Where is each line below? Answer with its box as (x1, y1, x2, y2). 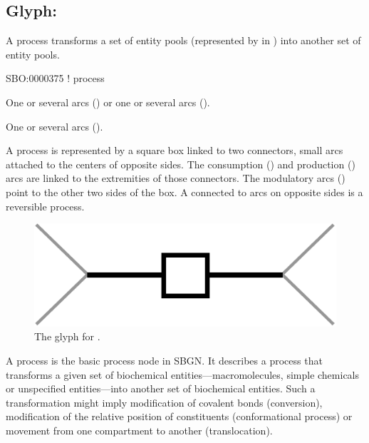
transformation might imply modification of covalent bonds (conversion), (6, 394, 323, 409)
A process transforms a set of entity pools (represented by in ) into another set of (6, 33, 361, 48)
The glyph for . (34, 329, 100, 344)
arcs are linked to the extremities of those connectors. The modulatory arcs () (6, 170, 345, 185)
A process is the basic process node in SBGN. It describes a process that (6, 352, 323, 367)
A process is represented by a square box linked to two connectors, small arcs (6, 143, 343, 158)
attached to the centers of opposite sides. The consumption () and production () (6, 156, 355, 171)
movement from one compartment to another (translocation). (6, 422, 273, 437)
